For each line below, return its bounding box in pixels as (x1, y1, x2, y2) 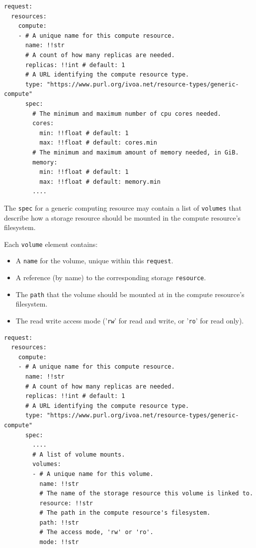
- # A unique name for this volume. (32, 470, 154, 477)
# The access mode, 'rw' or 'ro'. (39, 529, 154, 536)
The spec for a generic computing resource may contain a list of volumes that (4, 202, 242, 213)
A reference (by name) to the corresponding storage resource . (15, 272, 206, 283)
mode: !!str (39, 539, 79, 546)
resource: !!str (39, 499, 93, 507)
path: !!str (39, 519, 79, 526)
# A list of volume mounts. (32, 451, 125, 458)
